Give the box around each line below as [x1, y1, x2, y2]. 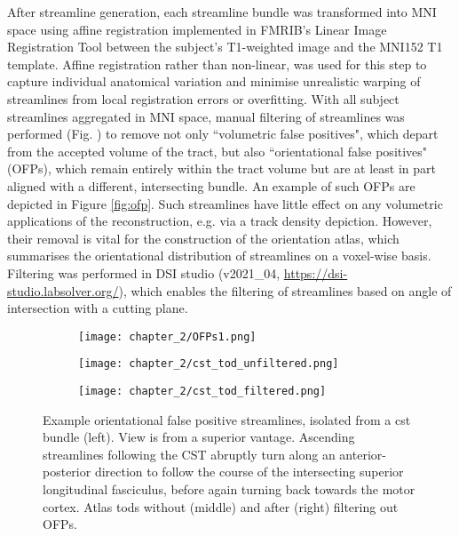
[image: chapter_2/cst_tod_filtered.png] [78, 385, 327, 397]
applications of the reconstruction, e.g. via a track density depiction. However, [7, 212, 432, 230]
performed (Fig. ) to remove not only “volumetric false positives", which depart [7, 124, 439, 143]
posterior [43, 462, 91, 481]
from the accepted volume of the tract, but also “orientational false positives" [7, 141, 428, 160]
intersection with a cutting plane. [7, 299, 188, 317]
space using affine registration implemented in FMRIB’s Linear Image [7, 20, 387, 38]
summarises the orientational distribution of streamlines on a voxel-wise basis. [7, 246, 431, 265]
